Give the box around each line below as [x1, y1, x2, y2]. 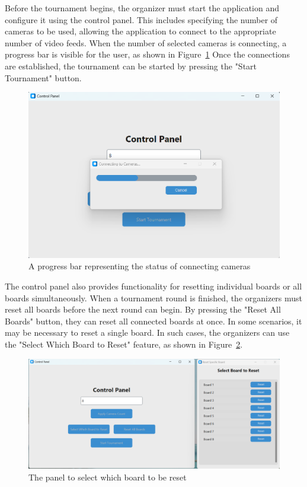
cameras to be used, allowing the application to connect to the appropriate [5, 25, 276, 37]
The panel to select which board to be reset [28, 470, 187, 483]
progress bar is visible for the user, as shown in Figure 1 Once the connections [5, 48, 290, 61]
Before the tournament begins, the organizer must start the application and [5, 2, 280, 14]
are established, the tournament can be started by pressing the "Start [5, 59, 257, 72]
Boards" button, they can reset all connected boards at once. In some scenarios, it [5, 314, 302, 327]
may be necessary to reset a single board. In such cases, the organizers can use [5, 326, 290, 339]
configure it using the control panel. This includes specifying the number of [5, 13, 278, 26]
